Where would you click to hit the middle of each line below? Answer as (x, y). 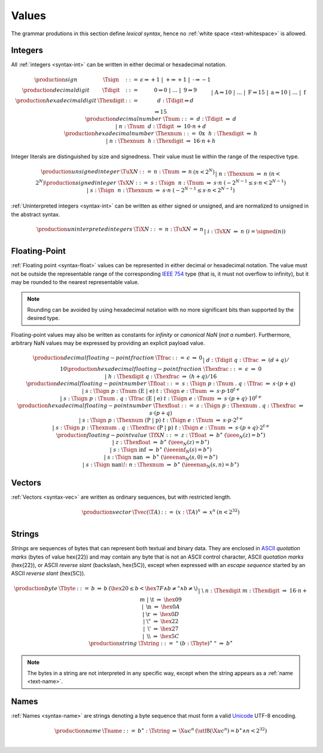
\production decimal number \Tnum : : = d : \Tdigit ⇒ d (161, 119)
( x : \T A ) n (188, 512)
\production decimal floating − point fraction (94, 358)
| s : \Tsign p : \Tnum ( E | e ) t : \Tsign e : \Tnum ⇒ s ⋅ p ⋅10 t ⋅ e (161, 391)
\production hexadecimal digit (56, 100)
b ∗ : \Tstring (154, 731)
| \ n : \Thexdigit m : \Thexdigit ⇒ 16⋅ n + (253, 590)
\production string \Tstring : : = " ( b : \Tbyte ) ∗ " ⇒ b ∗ (161, 643)
